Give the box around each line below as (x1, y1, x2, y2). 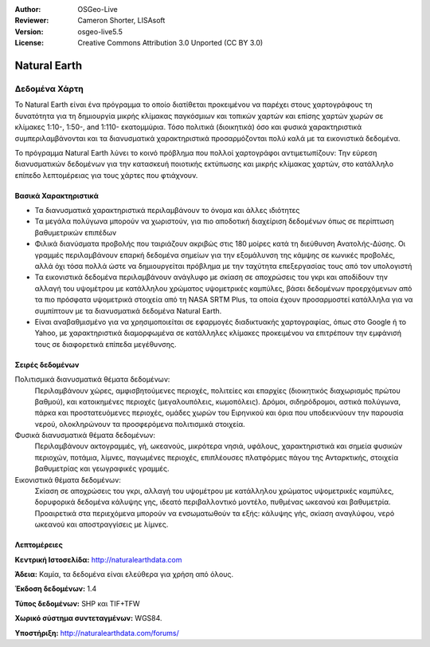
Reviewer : (14, 16, 49, 26)
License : (14, 38, 44, 48)
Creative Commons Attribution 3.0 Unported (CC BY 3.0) (77, 38, 264, 48)
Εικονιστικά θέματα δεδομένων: (14, 475, 121, 484)
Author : (14, 5, 41, 14)
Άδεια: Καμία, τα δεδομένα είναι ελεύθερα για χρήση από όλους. (14, 570, 234, 578)
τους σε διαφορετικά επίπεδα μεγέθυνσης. (34, 339, 177, 349)
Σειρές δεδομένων (14, 360, 80, 369)
